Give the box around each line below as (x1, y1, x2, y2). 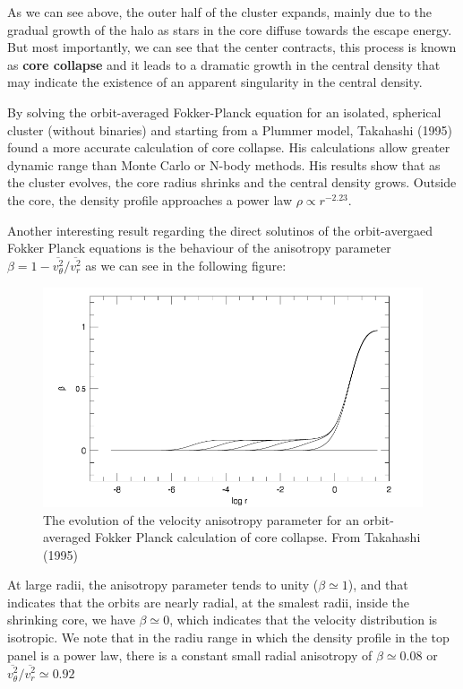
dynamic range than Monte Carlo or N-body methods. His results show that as (7, 155, 441, 174)
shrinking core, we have (7, 610, 135, 629)
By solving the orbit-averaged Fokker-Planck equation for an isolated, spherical (7, 102, 442, 121)
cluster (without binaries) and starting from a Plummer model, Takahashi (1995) (7, 120, 452, 139)
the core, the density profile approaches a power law (7, 190, 293, 209)
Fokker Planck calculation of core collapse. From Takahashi (94, 528, 421, 547)
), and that (347, 575, 408, 594)
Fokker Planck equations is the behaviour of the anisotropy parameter (7, 238, 391, 257)
